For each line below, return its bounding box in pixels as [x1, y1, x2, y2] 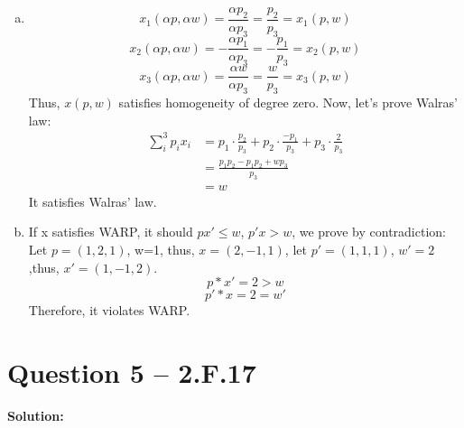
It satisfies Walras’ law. [28, 191, 157, 210]
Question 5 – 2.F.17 [7, 353, 256, 390]
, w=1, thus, [126, 239, 195, 258]
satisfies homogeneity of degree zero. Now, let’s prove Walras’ [118, 93, 458, 112]
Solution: [7, 405, 64, 424]
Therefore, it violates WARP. [28, 301, 190, 320]
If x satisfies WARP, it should [28, 222, 193, 241]
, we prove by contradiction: [292, 222, 446, 241]
